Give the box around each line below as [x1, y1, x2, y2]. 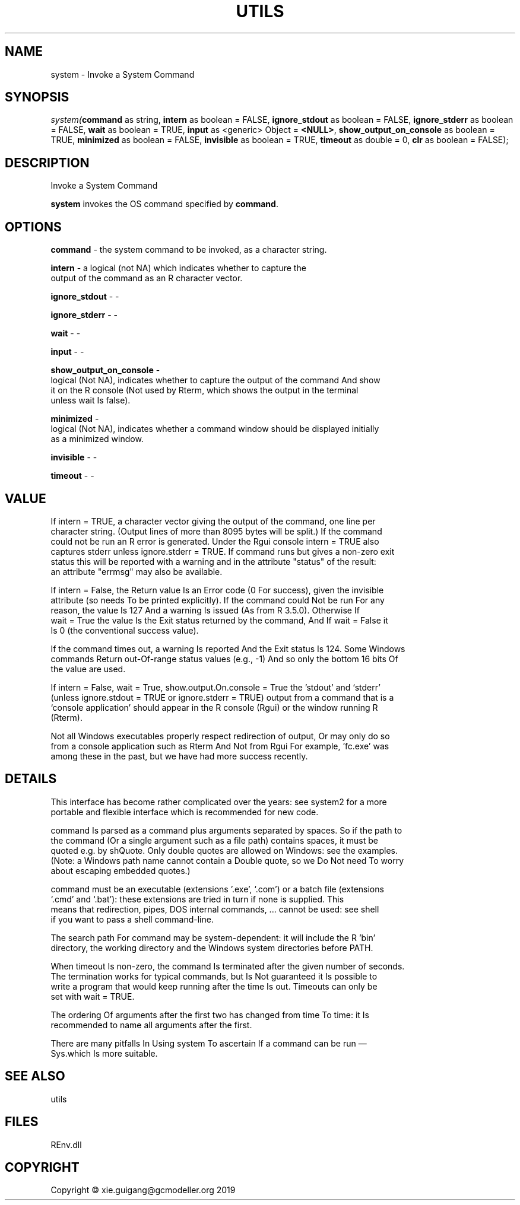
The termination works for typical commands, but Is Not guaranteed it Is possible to [50, 971, 378, 981]
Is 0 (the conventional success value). [50, 625, 199, 635]
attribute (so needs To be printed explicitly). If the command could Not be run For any [50, 594, 385, 605]
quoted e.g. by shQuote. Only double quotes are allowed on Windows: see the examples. [50, 845, 398, 856]
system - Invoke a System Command [50, 69, 195, 80]
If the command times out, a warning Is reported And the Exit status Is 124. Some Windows [50, 643, 405, 654]
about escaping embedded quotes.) [50, 865, 191, 876]
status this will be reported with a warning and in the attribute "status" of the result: [50, 556, 376, 567]
